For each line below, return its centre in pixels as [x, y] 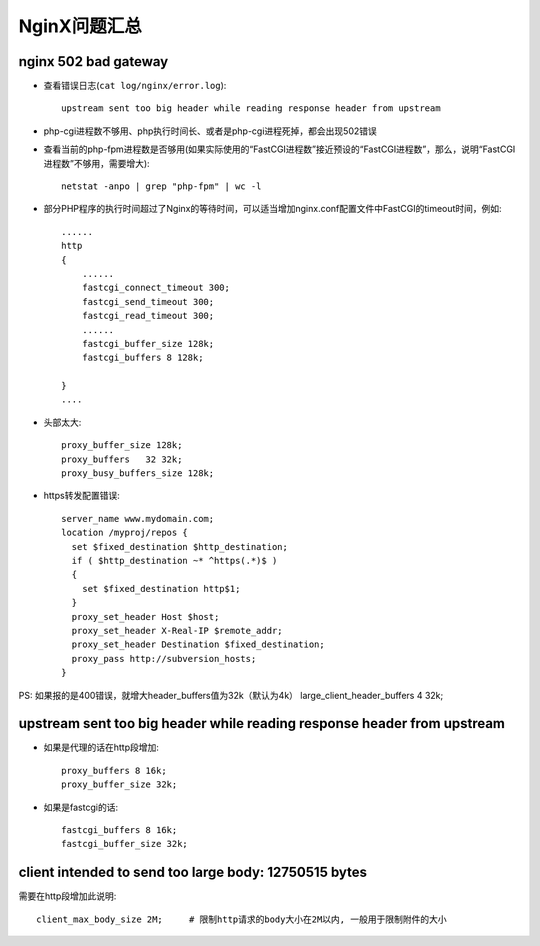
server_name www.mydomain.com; [138, 518]
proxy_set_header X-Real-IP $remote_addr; [177, 630]
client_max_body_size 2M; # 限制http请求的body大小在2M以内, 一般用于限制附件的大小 [241, 919]
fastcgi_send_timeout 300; [148, 301]
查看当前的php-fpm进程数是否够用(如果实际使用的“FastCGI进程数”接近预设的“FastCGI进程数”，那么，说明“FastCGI [279, 149]
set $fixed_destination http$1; [161, 588]
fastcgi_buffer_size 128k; [148, 343]
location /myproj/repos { [125, 533]
